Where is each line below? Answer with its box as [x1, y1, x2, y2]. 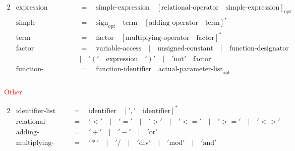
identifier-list [16, 107, 56, 115]
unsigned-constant [157, 44, 213, 52]
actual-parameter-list [158, 65, 223, 73]
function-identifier [96, 65, 152, 73]
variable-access [96, 44, 142, 52]
